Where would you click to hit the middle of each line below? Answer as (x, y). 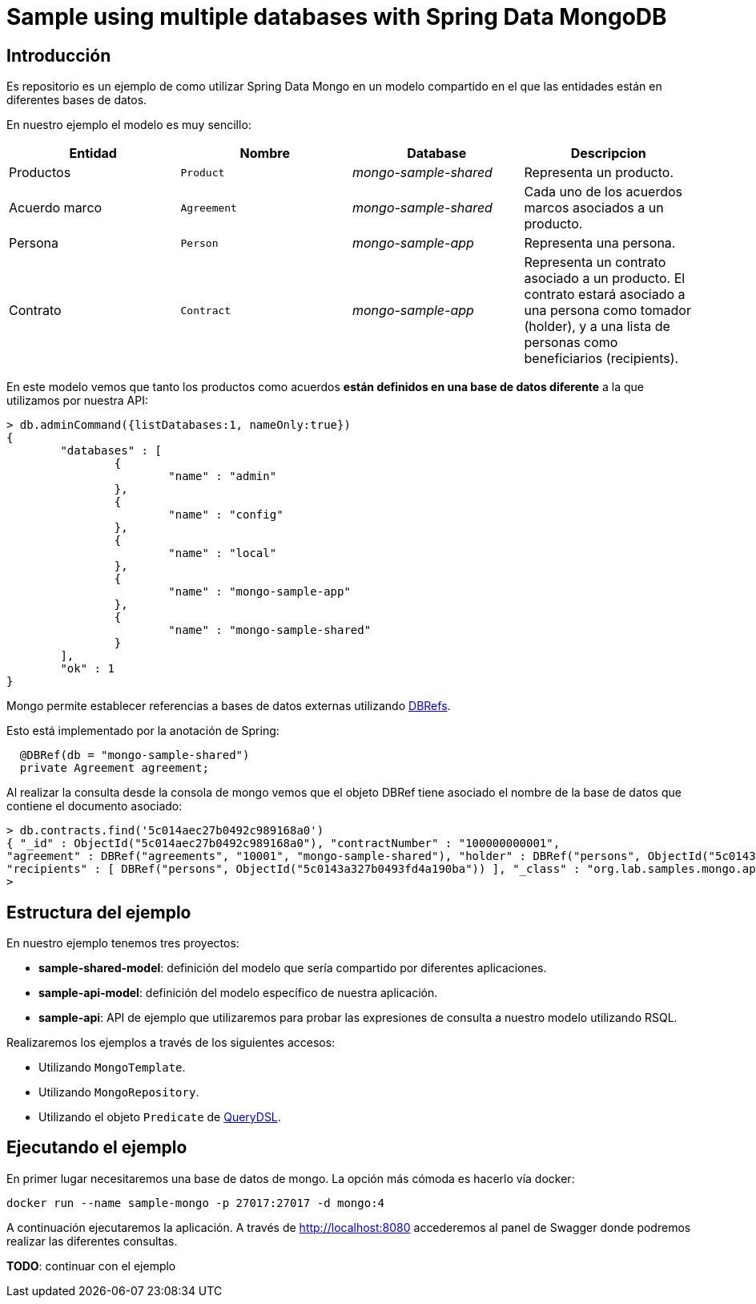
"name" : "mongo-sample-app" (259, 592)
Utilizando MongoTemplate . (112, 1068)
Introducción (59, 55)
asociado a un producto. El (605, 279)
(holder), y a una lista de (597, 327)
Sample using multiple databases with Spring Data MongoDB (337, 17)
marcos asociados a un (594, 208)
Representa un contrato (595, 262)
